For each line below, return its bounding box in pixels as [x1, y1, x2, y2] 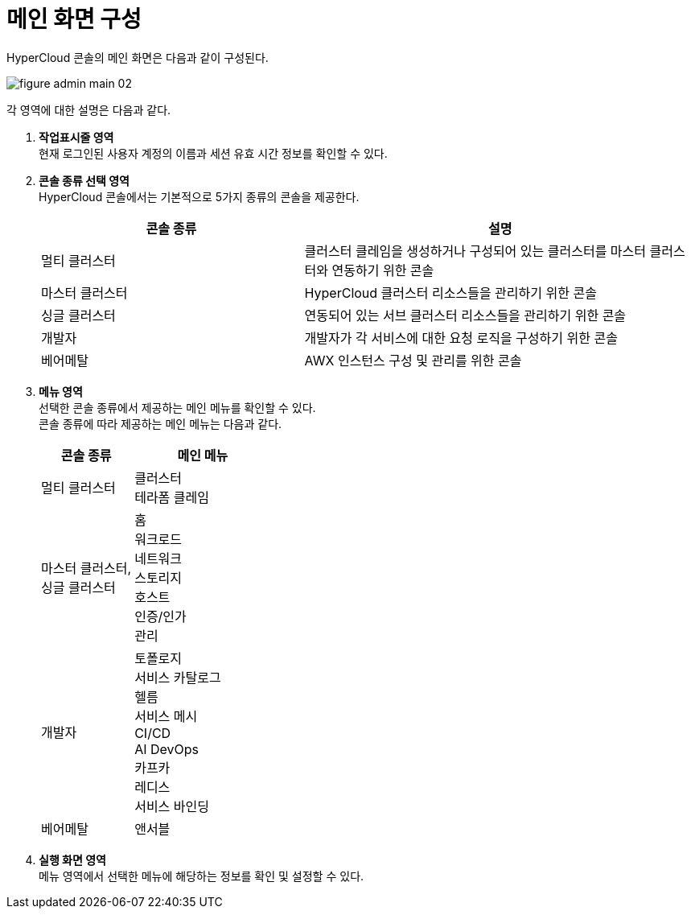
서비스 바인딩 [134, 798, 209, 814]
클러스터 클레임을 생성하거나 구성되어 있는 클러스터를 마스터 [304, 242, 647, 259]
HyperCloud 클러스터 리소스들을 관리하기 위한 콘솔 [304, 284, 597, 301]
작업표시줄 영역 [39, 130, 114, 144]
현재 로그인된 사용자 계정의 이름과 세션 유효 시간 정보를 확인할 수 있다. [39, 146, 388, 160]
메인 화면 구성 [6, 6, 142, 33]
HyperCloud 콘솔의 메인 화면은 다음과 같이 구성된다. [6, 50, 269, 64]
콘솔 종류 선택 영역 [39, 173, 130, 188]
